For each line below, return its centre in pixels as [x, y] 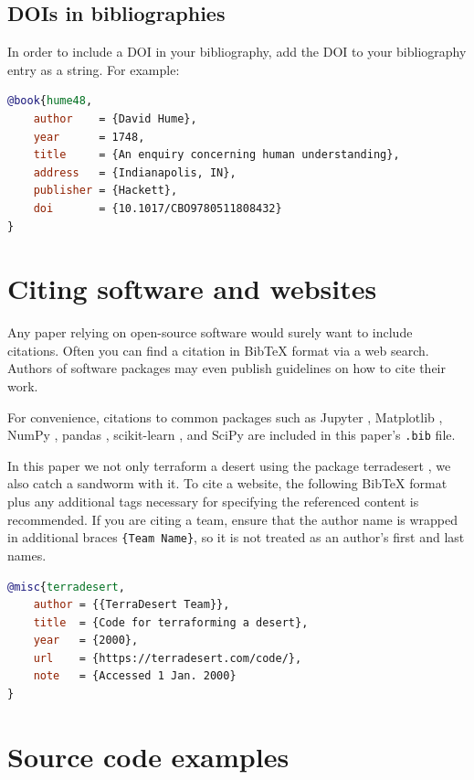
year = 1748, [89, 137]
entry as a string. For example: [94, 69]
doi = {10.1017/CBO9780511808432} [158, 208]
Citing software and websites [192, 288]
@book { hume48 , [50, 101]
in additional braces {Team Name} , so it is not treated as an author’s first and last [236, 537]
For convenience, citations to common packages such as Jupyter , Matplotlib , [225, 417]
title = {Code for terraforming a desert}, [171, 622]
